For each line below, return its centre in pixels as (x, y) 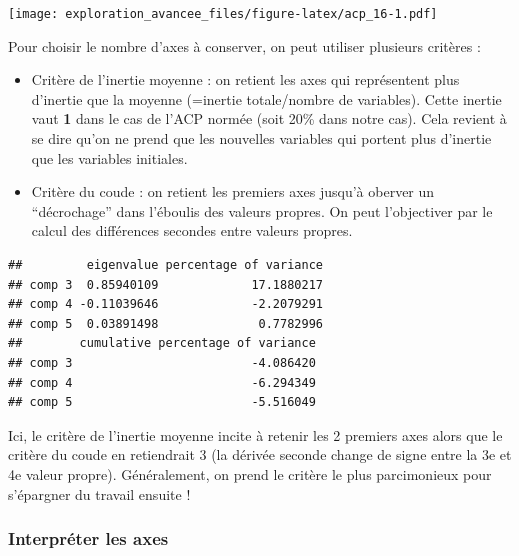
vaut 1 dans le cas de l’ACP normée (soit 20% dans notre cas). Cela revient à (269, 118)
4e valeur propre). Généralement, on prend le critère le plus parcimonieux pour (250, 473)
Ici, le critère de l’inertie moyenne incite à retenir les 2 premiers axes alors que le (255, 434)
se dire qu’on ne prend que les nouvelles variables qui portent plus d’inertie (261, 138)
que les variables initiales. (109, 157)
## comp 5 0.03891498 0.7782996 (165, 323)
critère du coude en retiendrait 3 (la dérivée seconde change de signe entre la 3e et (260, 454)
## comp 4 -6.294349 (162, 382)
